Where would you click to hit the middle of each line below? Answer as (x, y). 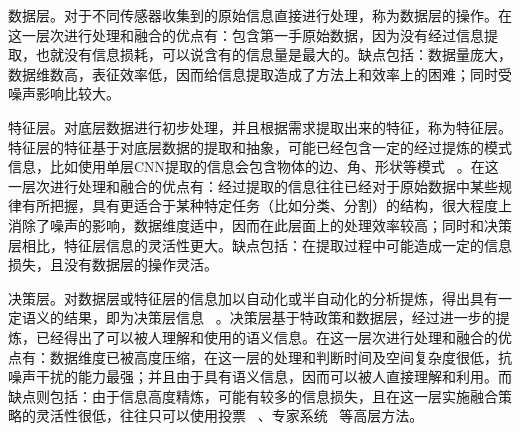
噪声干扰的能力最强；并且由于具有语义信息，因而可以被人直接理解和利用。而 (260, 376)
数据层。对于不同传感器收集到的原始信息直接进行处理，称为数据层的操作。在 (260, 15)
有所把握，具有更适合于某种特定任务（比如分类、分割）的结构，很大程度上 (266, 205)
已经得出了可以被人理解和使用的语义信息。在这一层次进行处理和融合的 (266, 336)
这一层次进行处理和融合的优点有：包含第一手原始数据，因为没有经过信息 (246, 34)
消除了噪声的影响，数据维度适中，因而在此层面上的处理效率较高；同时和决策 (260, 224)
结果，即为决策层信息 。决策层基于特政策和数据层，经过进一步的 (279, 317)
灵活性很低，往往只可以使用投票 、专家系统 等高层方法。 (229, 415)
